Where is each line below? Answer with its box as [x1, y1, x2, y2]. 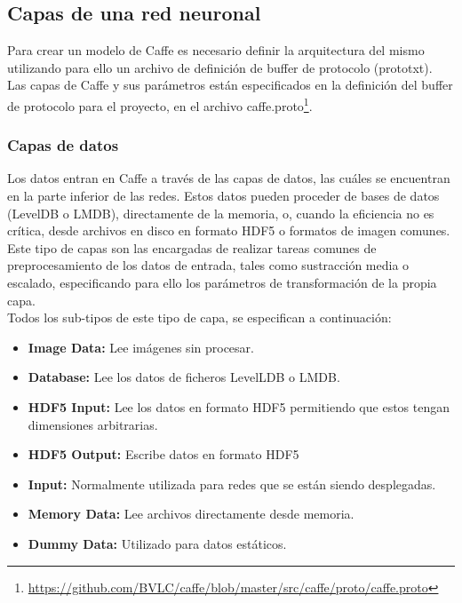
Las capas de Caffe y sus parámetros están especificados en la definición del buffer [7, 75, 453, 94]
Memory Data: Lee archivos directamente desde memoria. [28, 504, 354, 523]
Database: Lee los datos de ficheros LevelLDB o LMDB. [28, 368, 340, 386]
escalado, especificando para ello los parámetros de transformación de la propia [7, 274, 437, 292]
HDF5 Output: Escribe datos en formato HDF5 [28, 445, 299, 464]
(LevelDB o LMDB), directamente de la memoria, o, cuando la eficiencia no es [7, 203, 434, 222]
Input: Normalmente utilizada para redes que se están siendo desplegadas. [28, 474, 436, 493]
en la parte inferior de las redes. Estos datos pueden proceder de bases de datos [7, 186, 440, 205]
